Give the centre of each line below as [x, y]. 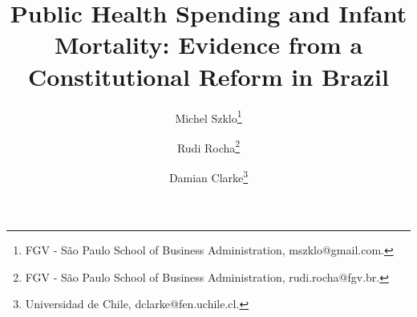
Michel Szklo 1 [208, 116]
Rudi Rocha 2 [208, 146]
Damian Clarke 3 [208, 176]
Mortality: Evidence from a [208, 45]
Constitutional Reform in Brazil [208, 76]
